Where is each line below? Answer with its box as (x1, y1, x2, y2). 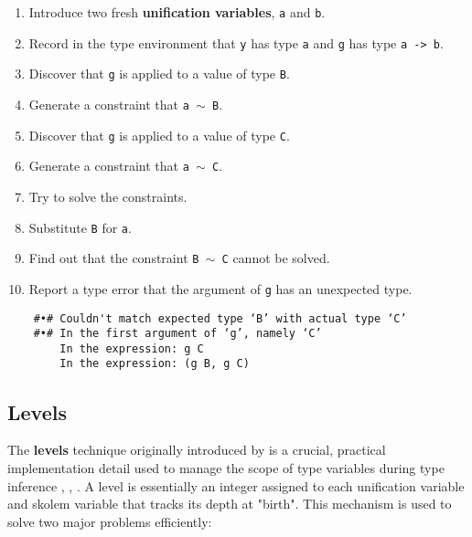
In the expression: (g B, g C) (59, 357, 250, 371)
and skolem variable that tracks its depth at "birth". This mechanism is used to (7, 494, 452, 513)
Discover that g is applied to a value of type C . (28, 125, 290, 144)
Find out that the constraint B (28, 248, 199, 268)
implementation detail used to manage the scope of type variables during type (7, 458, 445, 477)
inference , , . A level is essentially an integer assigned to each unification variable (7, 476, 465, 495)
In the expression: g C (59, 342, 204, 355)
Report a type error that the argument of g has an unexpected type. (28, 279, 413, 298)
